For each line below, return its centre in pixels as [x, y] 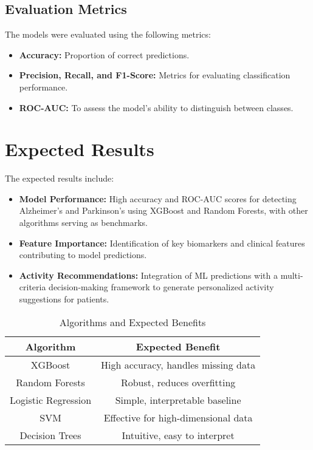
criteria [33, 287]
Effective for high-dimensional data [178, 417]
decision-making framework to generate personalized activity [161, 287]
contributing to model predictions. [83, 255]
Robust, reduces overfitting [178, 382]
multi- [292, 275]
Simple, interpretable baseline [178, 400]
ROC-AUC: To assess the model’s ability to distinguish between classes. [156, 107]
